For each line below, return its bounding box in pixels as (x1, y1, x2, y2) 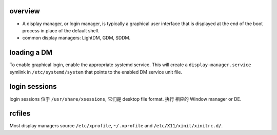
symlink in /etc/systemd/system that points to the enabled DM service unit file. (9, 69, 182, 75)
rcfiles (9, 109, 31, 118)
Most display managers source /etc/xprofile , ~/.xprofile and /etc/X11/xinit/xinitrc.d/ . (9, 123, 223, 129)
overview (9, 7, 41, 15)
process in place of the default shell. (22, 27, 100, 33)
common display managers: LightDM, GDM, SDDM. (22, 35, 131, 41)
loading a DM (9, 48, 53, 57)
